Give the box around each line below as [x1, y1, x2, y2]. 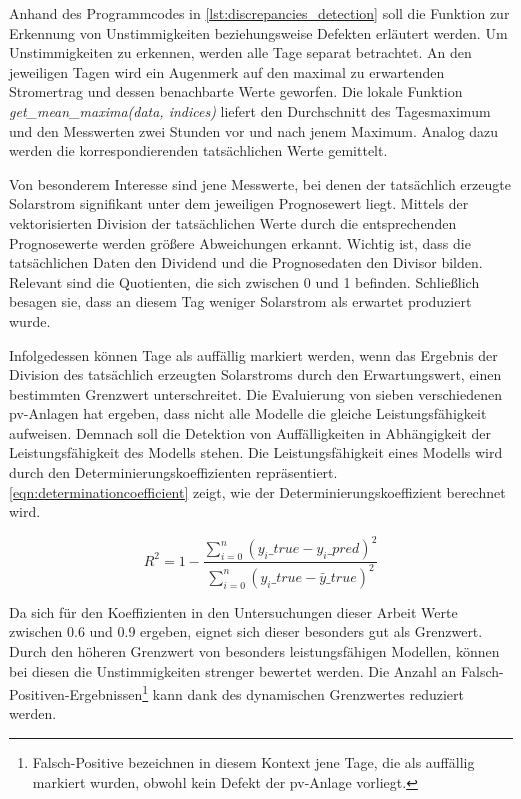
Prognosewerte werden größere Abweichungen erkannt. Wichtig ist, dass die [9, 232, 471, 253]
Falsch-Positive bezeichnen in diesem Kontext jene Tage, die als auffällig [32, 751, 475, 772]
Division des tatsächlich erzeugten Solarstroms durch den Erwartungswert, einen [9, 364, 502, 385]
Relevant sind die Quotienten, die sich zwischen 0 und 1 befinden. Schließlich [9, 271, 480, 292]
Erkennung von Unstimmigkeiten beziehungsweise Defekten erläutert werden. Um [9, 22, 508, 43]
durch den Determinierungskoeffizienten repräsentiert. [9, 462, 338, 483]
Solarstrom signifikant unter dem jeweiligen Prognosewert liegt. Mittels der [9, 193, 469, 214]
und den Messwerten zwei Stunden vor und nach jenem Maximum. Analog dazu [9, 120, 499, 141]
